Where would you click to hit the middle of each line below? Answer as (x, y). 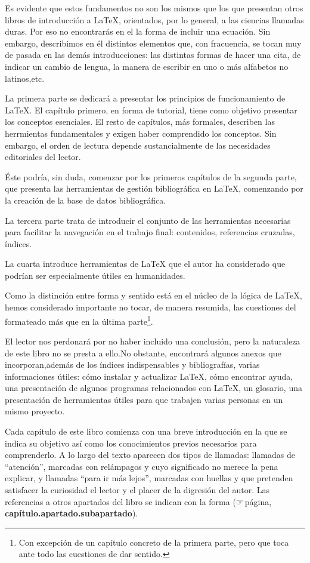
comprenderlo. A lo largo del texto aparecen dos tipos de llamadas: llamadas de (150, 455)
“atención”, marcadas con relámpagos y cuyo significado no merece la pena (142, 466)
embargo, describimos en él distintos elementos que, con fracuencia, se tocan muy (153, 43)
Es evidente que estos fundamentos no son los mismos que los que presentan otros (154, 8)
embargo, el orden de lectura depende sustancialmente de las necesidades (138, 145)
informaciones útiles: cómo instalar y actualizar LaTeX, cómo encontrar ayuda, (149, 376)
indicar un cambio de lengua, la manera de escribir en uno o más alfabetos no (147, 66)
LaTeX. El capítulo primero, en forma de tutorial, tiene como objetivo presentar (151, 110)
